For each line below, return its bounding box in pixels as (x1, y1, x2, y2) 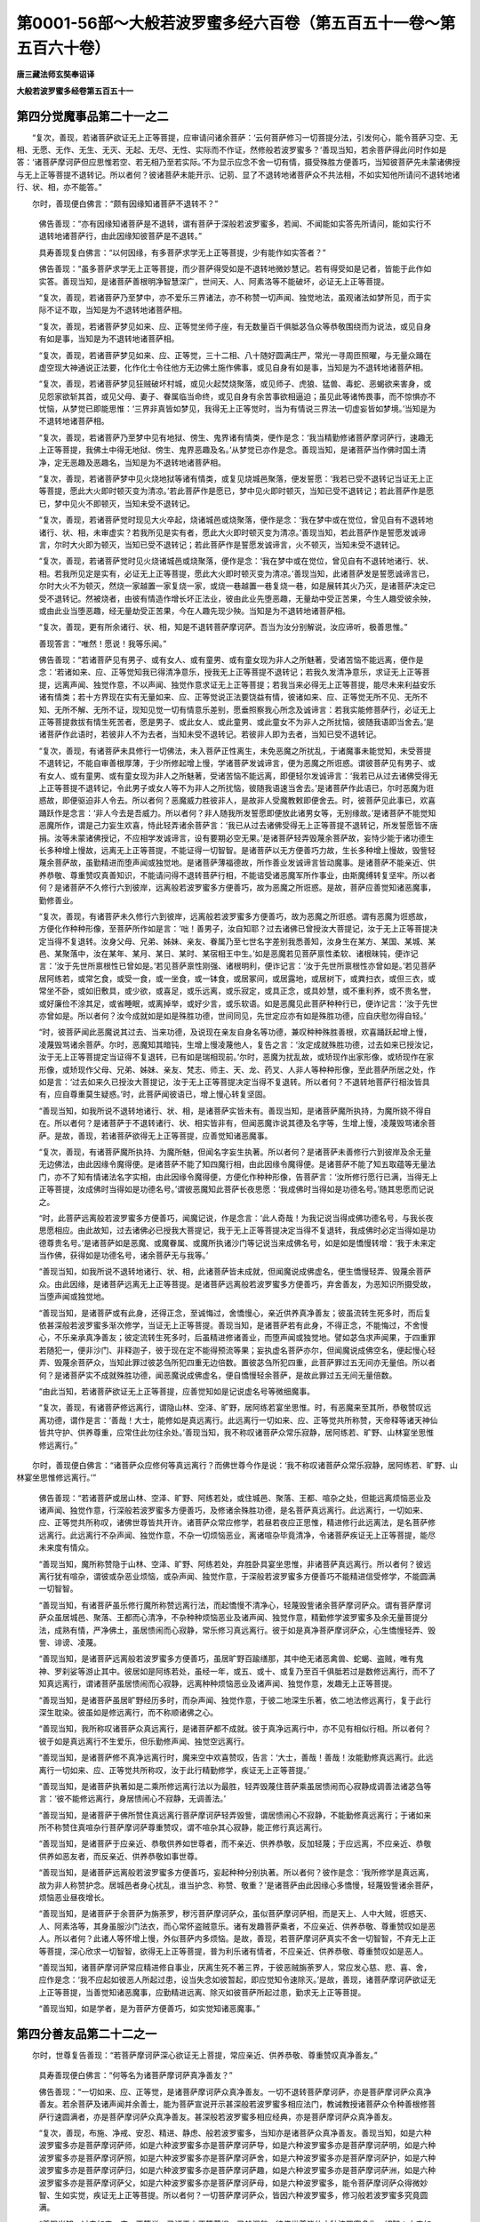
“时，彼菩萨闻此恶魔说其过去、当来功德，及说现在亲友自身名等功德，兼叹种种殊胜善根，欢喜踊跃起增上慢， (38, 1027, 432, 1037)
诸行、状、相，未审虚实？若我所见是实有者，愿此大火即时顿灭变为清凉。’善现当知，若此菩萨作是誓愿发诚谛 (38, 527, 427, 538)
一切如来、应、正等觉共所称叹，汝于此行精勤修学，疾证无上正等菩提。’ (53, 1764, 310, 1775)
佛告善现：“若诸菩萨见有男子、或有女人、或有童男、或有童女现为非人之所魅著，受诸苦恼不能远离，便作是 (38, 654, 424, 666)
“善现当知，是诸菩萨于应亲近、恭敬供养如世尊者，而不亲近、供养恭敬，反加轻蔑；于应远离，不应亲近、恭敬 (38, 1838, 432, 1849)
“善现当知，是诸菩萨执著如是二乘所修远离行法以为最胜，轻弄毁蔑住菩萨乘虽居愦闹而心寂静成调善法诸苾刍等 (38, 1780, 432, 1791)
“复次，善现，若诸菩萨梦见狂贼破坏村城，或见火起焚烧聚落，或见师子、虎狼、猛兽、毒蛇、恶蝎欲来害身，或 (38, 379, 432, 389)
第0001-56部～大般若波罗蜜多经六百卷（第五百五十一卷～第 (16, 13, 456, 33)
